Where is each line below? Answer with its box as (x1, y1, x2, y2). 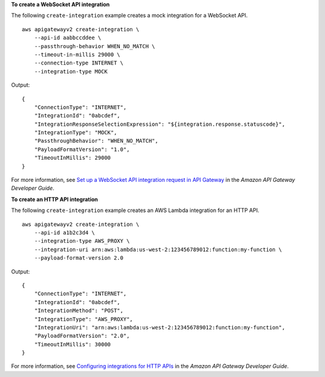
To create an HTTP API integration (11, 196, 99, 203)
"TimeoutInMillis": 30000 (34, 341, 111, 347)
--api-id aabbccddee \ (34, 34, 102, 42)
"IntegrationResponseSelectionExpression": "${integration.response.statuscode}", (34, 120, 285, 128)
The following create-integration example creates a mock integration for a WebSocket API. (11, 12, 248, 19)
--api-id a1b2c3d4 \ (34, 229, 95, 236)
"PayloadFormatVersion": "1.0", (34, 146, 130, 153)
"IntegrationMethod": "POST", (34, 307, 123, 314)
